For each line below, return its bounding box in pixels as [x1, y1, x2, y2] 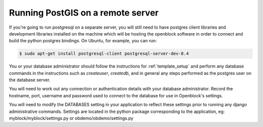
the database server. [9, 77, 51, 83]
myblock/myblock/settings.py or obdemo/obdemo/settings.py [9, 115, 133, 121]
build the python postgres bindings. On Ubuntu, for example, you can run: [9, 38, 157, 44]
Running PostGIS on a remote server [9, 7, 159, 18]
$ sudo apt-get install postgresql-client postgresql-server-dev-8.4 [19, 51, 189, 56]
